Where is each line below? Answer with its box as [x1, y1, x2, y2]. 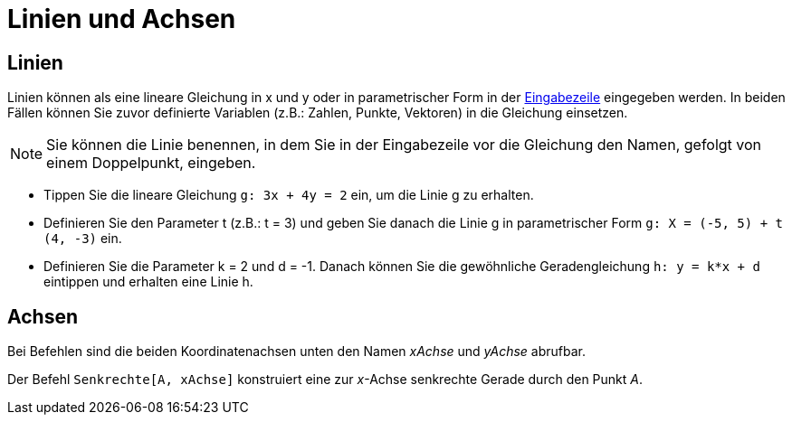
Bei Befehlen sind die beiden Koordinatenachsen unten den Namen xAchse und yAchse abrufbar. [7, 343, 586, 360]
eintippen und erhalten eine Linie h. [43, 274, 253, 290]
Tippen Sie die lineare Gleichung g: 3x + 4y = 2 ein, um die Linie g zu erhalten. [43, 187, 534, 203]
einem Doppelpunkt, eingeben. [46, 154, 256, 173]
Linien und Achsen [7, 4, 236, 34]
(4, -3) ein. [43, 230, 122, 247]
